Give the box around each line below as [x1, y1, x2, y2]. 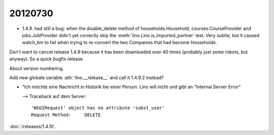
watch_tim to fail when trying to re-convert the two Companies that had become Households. [22, 40, 217, 46]
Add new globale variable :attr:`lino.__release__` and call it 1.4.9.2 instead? [9, 74, 164, 81]
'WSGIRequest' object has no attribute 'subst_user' [31, 105, 165, 111]
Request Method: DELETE [31, 112, 101, 118]
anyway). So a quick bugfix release [9, 56, 83, 62]
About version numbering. [9, 65, 64, 71]
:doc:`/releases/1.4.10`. [9, 123, 57, 129]
